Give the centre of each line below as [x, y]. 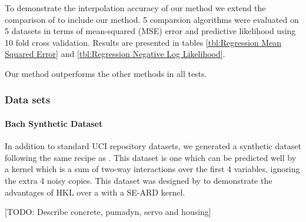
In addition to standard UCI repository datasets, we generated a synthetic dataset [153, 146]
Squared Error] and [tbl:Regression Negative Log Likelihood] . [115, 54]
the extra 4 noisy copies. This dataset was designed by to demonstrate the [139, 180]
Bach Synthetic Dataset [54, 123]
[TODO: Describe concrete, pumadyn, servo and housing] [108, 212]
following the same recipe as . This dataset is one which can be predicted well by [151, 157]
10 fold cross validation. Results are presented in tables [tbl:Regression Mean [143, 42]
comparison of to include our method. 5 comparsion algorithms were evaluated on [152, 19]
